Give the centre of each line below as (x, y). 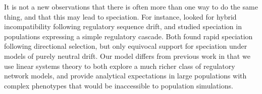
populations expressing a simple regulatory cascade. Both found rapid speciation (128, 36)
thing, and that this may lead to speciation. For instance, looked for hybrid (120, 16)
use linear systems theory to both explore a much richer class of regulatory (120, 66)
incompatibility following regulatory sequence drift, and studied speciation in (123, 26)
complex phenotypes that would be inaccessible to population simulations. (119, 85)
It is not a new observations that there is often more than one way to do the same (131, 7)
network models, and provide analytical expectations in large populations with (125, 76)
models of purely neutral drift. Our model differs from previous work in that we (127, 56)
